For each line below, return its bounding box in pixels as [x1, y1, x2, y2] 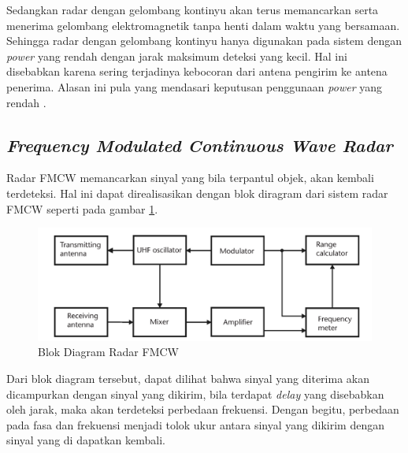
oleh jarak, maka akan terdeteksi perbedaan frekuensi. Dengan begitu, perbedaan [6, 401, 399, 418]
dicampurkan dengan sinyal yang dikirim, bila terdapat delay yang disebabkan [6, 385, 384, 402]
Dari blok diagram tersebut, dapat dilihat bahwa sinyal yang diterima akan [6, 370, 370, 386]
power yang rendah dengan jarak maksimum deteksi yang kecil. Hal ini [6, 47, 347, 64]
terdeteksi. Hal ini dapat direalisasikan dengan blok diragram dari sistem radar [6, 184, 388, 201]
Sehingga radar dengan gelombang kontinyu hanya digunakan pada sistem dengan [6, 32, 402, 49]
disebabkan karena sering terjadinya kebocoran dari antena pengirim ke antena [6, 63, 388, 80]
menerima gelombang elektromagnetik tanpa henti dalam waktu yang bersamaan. [6, 17, 400, 33]
